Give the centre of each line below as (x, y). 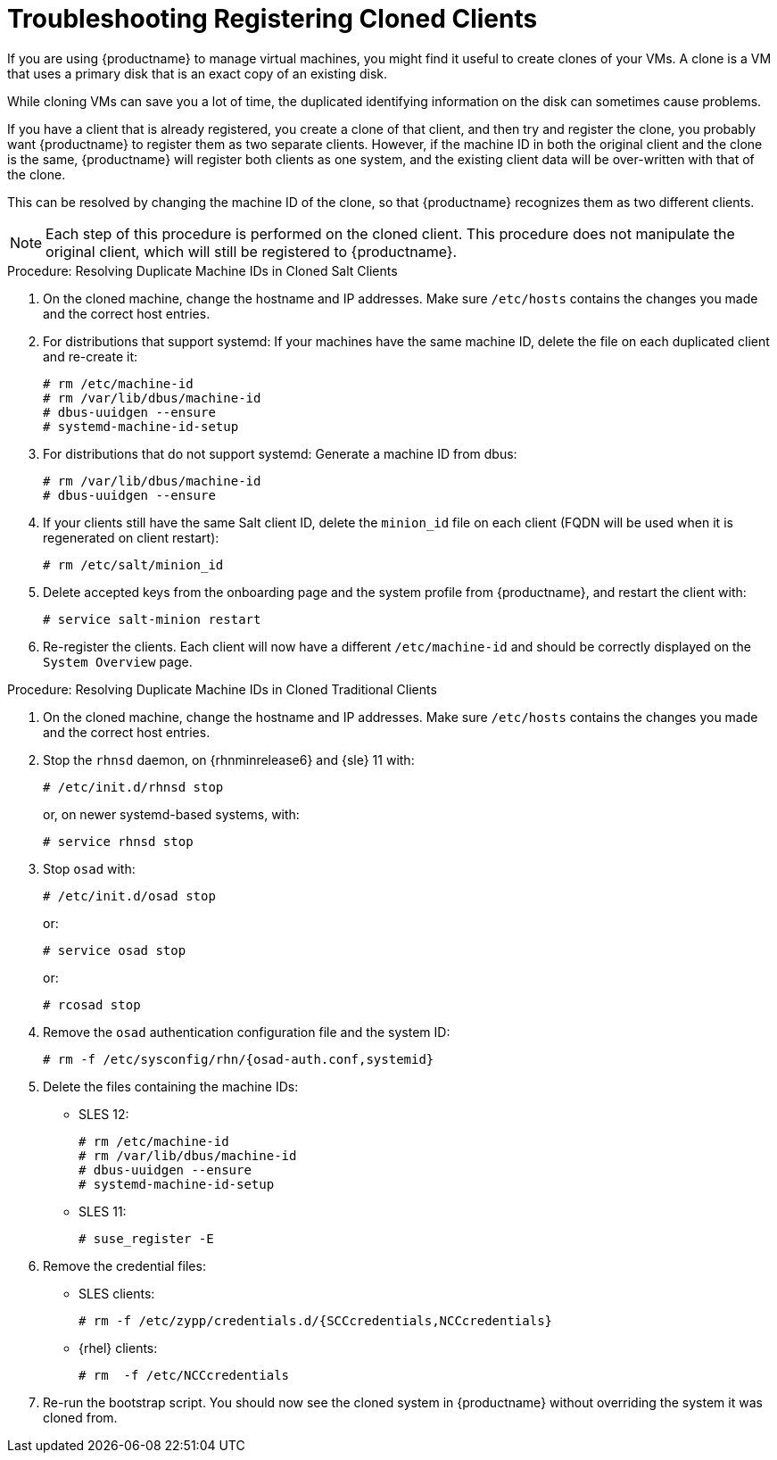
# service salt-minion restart (152, 619)
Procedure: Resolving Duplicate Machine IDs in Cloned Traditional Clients (222, 689)
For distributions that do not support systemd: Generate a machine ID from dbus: (280, 453)
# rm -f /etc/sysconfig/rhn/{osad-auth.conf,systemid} (239, 1059)
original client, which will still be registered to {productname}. (252, 251)
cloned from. (80, 1417)
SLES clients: (117, 1293)
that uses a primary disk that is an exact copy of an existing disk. (198, 73)
